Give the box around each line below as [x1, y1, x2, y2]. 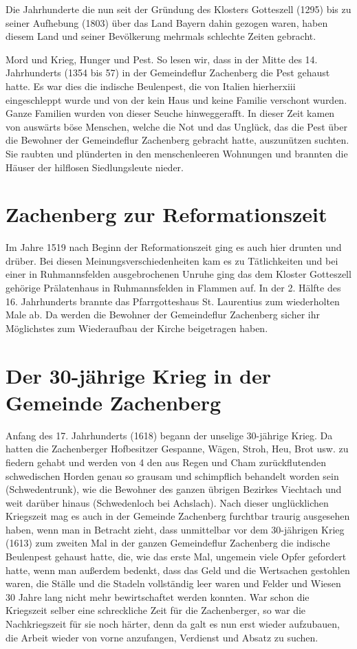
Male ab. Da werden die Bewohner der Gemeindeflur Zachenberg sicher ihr [6, 307, 320, 322]
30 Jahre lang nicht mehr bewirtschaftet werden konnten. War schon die [6, 589, 310, 604]
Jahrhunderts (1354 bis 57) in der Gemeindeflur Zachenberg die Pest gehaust [6, 65, 330, 80]
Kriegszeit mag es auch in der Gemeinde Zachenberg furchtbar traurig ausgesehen [6, 509, 350, 523]
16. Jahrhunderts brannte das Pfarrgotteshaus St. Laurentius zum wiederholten [6, 294, 340, 308]
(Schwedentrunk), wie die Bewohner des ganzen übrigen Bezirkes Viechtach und [6, 482, 342, 496]
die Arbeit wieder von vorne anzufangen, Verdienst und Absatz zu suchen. [6, 630, 318, 644]
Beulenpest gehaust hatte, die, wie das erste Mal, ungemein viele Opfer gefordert [6, 549, 347, 564]
